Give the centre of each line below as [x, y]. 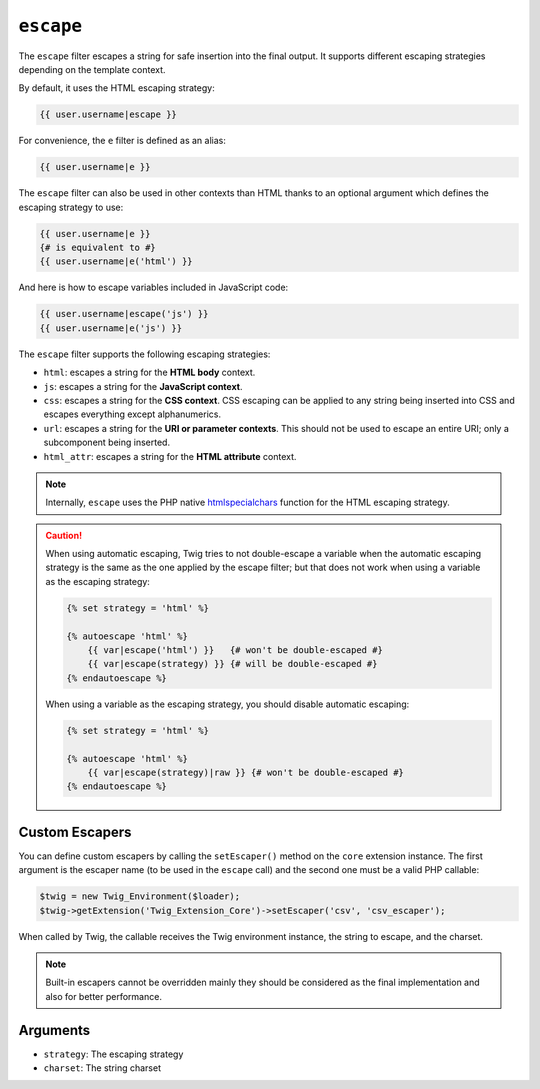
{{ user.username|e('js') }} [111, 328]
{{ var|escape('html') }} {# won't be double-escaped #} [235, 650]
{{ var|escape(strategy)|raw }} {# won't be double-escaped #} [246, 772]
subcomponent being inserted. [106, 442]
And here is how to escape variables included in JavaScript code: [153, 287]
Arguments [54, 1030]
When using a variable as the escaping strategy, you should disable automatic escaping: [227, 704]
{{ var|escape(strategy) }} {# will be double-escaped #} [232, 664]
